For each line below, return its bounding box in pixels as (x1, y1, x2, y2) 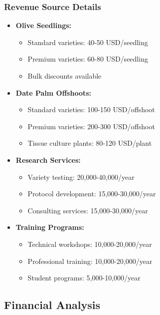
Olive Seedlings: (15, 20, 72, 31)
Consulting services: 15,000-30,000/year (27, 205, 148, 215)
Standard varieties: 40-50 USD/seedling (27, 37, 148, 47)
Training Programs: (15, 222, 84, 232)
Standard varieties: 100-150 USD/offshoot (27, 104, 155, 115)
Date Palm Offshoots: (15, 87, 92, 98)
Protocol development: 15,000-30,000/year (27, 188, 156, 199)
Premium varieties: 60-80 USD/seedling (27, 54, 148, 64)
